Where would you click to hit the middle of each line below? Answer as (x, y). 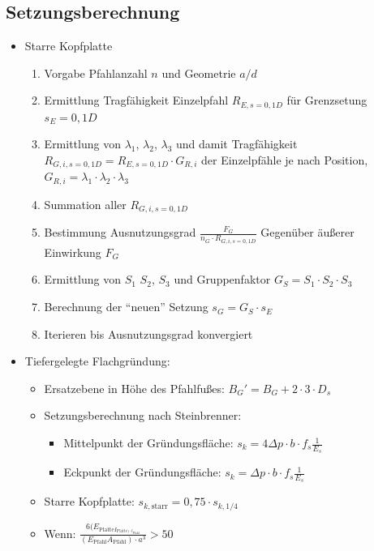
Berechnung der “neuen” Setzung (126, 307)
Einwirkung (73, 252)
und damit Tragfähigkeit (237, 144)
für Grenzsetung (327, 100)
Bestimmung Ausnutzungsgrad (120, 232)
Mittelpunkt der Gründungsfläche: (148, 443)
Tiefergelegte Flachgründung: (97, 361)
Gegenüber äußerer (307, 232)
